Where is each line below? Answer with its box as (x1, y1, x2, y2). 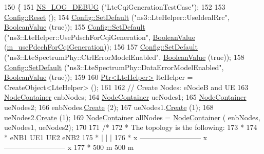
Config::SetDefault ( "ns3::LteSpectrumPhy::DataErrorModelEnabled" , (4, 61, 224, 72)
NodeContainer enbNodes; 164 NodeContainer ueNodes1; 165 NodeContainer (4, 92, 247, 102)
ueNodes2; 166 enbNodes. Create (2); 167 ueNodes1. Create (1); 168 (4, 101, 214, 112)
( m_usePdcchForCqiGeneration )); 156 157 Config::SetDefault (4, 41, 198, 52)
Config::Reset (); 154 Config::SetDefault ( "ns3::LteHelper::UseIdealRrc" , (4, 11, 230, 22)
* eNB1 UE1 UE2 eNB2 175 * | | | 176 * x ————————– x (4, 131, 208, 142)
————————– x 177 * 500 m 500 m (4, 142, 134, 152)
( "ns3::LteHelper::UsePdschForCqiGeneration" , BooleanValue (4, 31, 195, 42)
